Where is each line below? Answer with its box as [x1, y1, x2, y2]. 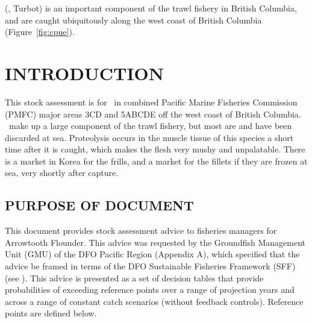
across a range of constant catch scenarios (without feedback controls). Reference [5, 295, 304, 307]
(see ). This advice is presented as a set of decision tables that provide [5, 271, 264, 284]
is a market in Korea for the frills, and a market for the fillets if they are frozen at [5, 154, 308, 167]
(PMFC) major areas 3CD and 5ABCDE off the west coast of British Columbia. [5, 107, 301, 120]
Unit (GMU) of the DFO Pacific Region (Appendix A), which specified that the [5, 248, 300, 260]
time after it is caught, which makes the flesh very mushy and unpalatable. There [5, 143, 305, 155]
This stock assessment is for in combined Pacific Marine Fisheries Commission [5, 95, 298, 108]
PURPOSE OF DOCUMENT [5, 196, 194, 215]
